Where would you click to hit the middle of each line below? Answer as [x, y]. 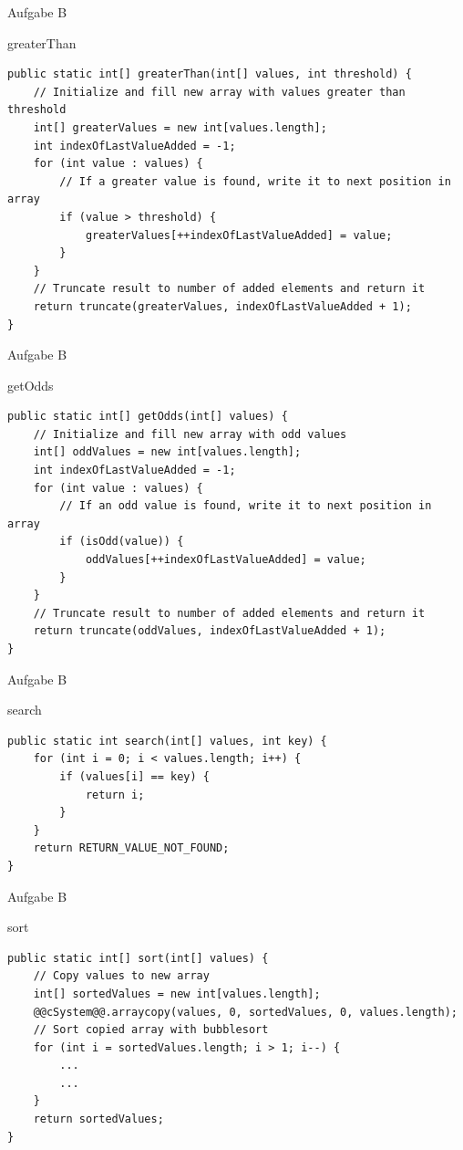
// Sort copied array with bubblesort [151, 1030]
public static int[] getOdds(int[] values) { [148, 417]
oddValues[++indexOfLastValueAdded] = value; [226, 560]
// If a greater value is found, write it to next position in [255, 181]
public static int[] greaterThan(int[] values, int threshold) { [210, 74]
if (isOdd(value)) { [122, 542]
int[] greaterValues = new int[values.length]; [180, 127]
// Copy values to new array [121, 976]
